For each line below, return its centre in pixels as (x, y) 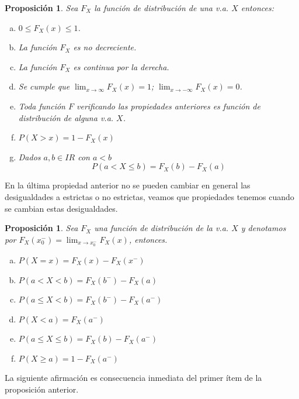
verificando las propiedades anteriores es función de (168, 106)
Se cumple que (44, 86)
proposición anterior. (42, 389)
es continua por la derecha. (121, 66)
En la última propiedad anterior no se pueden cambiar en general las (128, 185)
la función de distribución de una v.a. (161, 8)
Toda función (42, 106)
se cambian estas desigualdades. (61, 208)
